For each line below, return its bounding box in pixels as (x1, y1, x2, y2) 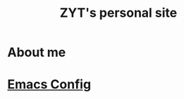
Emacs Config (7, 77, 92, 93)
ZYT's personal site (59, 5, 178, 21)
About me (7, 44, 66, 60)
